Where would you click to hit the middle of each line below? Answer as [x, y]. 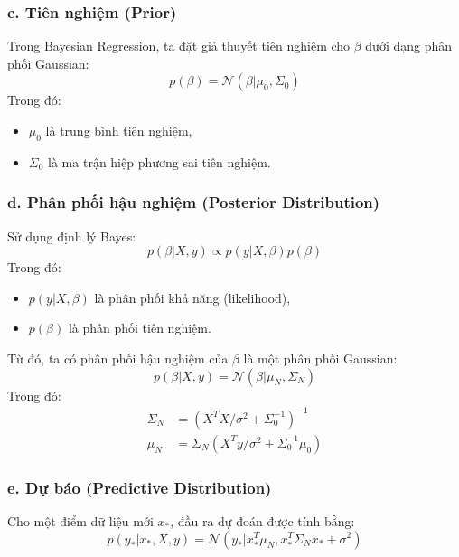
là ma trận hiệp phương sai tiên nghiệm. [159, 161]
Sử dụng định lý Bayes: [72, 236]
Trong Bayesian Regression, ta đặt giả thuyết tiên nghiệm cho [179, 46]
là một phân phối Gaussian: [320, 358]
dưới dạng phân [409, 46]
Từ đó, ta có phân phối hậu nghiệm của [118, 358]
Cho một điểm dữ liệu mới [80, 520]
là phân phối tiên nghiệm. [140, 328]
